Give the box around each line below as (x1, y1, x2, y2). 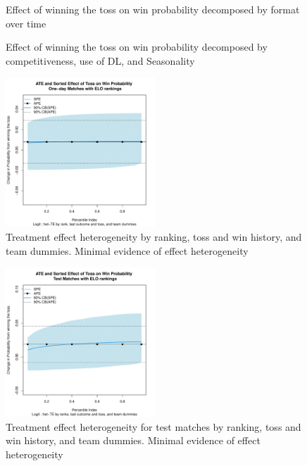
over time (6, 15, 46, 30)
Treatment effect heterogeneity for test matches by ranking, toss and (6, 419, 301, 434)
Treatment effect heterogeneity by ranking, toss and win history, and (6, 229, 302, 244)
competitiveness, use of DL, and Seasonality (6, 53, 195, 68)
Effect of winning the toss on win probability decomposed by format (6, 2, 300, 16)
